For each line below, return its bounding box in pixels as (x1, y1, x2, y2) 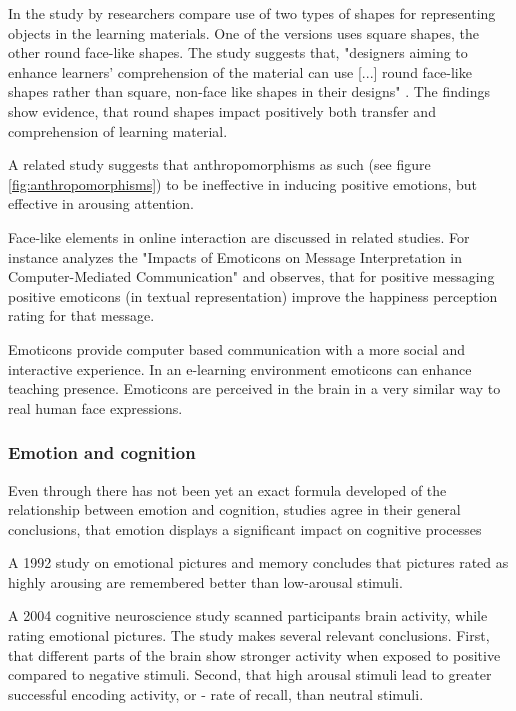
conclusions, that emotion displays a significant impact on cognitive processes (8, 518, 482, 539)
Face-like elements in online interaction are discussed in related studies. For (8, 226, 470, 247)
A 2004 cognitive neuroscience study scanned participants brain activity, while (8, 605, 488, 626)
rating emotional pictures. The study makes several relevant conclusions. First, (8, 625, 490, 646)
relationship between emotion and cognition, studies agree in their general (8, 499, 461, 520)
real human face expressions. (8, 397, 183, 418)
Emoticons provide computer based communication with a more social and (8, 338, 466, 359)
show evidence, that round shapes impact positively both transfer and (8, 100, 436, 121)
